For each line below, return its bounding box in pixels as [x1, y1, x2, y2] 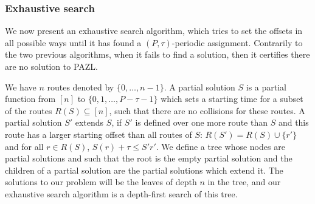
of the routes [5, 104, 52, 117]
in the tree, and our [207, 175, 281, 188]
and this [278, 116, 309, 129]
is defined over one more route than [135, 116, 268, 129]
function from [5, 92, 56, 105]
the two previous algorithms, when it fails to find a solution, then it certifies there [5, 48, 310, 61]
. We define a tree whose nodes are [156, 140, 285, 152]
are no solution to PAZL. [5, 60, 98, 72]
